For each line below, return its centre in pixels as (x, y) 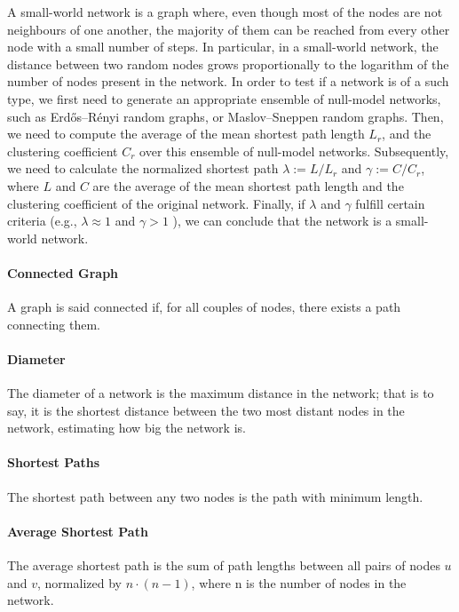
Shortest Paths (54, 462)
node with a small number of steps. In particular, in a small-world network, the (223, 47)
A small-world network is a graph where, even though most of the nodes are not (225, 12)
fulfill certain (390, 203)
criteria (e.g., (42, 221)
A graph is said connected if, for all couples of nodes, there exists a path (204, 307)
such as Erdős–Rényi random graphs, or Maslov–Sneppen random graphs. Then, (226, 116)
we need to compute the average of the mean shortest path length (186, 134)
